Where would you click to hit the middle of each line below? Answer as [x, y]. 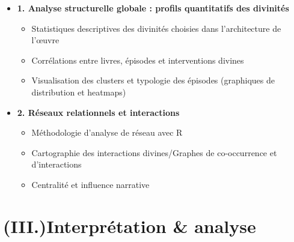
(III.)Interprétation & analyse [130, 225]
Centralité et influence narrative [90, 184]
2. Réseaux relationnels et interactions [98, 112]
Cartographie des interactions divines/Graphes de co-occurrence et [154, 152]
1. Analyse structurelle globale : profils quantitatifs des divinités [153, 8]
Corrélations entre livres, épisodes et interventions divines [138, 60]
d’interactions [57, 164]
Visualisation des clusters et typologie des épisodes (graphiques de [153, 80]
